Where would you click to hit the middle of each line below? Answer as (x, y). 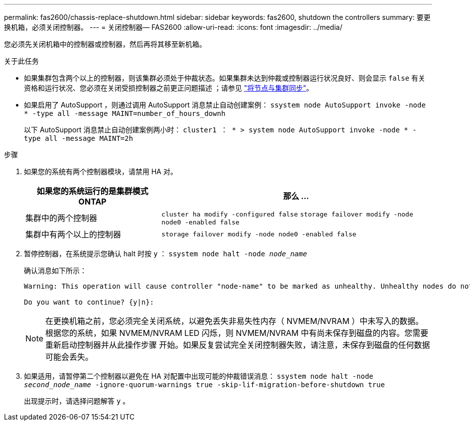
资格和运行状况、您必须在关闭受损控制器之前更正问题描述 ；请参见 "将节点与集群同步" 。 (169, 88)
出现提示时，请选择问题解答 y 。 (77, 401)
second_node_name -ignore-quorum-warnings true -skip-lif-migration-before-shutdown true (204, 385)
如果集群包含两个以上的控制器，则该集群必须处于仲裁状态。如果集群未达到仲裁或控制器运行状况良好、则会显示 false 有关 (225, 78)
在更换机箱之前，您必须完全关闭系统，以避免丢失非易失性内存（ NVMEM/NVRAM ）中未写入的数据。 (235, 321)
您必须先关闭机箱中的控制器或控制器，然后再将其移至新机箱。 (105, 44)
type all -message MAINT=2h (79, 138)
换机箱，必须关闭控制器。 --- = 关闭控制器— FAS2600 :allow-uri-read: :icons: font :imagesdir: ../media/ (173, 27)
